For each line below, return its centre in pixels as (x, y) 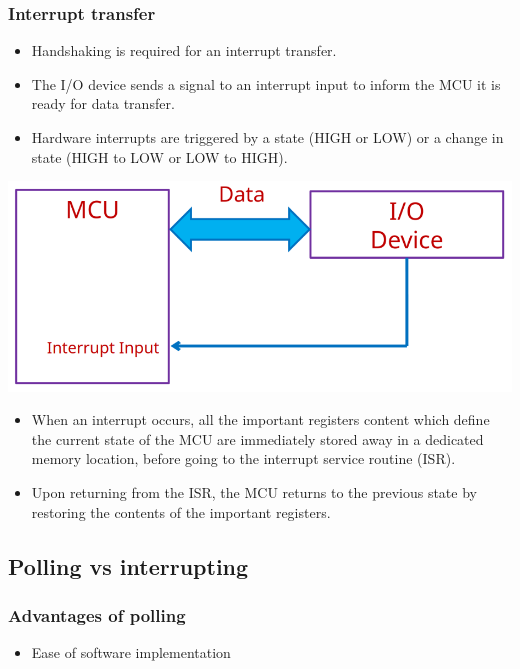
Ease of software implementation (131, 652)
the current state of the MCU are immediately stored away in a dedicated (257, 438)
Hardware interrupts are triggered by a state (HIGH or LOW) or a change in (267, 137)
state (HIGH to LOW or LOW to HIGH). (159, 156)
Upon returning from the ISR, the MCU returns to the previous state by (254, 492)
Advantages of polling (97, 614)
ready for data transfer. (103, 103)
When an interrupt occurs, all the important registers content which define (260, 419)
